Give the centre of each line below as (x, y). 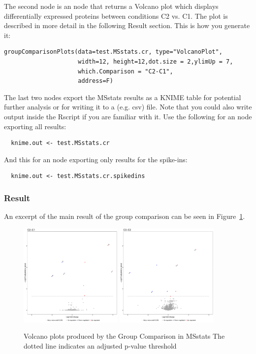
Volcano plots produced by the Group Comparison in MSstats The (124, 336)
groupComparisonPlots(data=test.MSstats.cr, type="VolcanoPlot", (113, 52)
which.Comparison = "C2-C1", (126, 71)
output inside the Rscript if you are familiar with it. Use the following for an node (128, 116)
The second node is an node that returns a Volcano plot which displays (111, 6)
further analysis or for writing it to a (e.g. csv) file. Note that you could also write (128, 107)
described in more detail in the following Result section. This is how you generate (127, 25)
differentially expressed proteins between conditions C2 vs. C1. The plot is (116, 16)
